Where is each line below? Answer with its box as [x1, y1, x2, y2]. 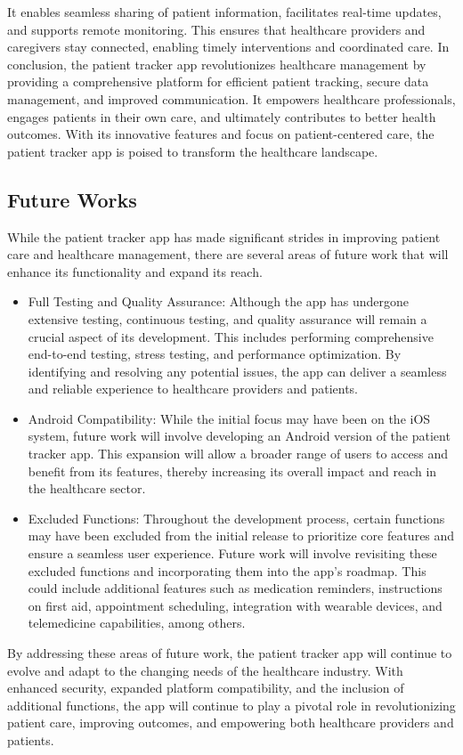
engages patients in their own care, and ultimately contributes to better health [7, 107, 436, 126]
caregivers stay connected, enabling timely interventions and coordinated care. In [7, 37, 450, 56]
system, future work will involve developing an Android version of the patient [28, 426, 451, 445]
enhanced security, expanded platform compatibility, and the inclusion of [7, 678, 404, 697]
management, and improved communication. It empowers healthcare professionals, [7, 89, 456, 108]
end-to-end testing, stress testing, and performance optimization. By [28, 345, 402, 363]
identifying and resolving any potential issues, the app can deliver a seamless [28, 361, 447, 380]
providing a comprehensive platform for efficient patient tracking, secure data [7, 72, 429, 91]
